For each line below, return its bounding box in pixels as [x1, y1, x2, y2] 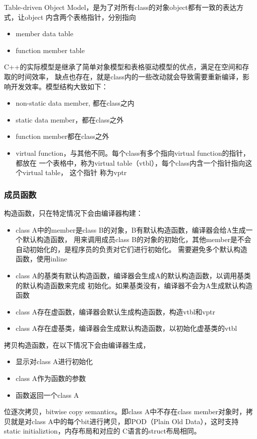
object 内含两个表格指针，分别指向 [24, 11, 136, 22]
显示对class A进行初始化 [15, 356, 93, 367]
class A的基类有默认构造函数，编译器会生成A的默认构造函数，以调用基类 [15, 270, 251, 280]
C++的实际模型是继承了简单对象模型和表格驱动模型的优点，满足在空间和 [4, 62, 242, 72]
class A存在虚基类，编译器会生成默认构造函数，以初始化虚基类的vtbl [15, 323, 237, 333]
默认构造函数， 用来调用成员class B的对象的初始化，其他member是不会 [22, 234, 252, 245]
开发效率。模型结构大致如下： [10, 81, 108, 91]
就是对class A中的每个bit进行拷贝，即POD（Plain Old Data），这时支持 [10, 416, 239, 426]
